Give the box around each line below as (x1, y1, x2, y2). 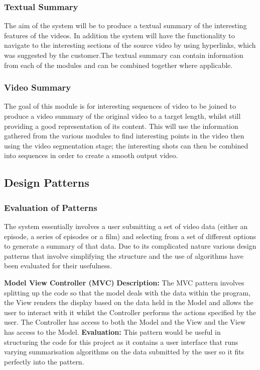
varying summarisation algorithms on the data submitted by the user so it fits (4, 346, 244, 357)
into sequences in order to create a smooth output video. (4, 150, 178, 161)
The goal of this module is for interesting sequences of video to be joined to (4, 101, 236, 111)
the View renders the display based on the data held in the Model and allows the (4, 297, 253, 308)
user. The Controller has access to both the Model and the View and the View (4, 317, 246, 327)
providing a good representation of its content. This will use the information (4, 120, 238, 131)
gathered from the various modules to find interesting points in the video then (4, 130, 244, 141)
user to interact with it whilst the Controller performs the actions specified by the (4, 307, 256, 317)
